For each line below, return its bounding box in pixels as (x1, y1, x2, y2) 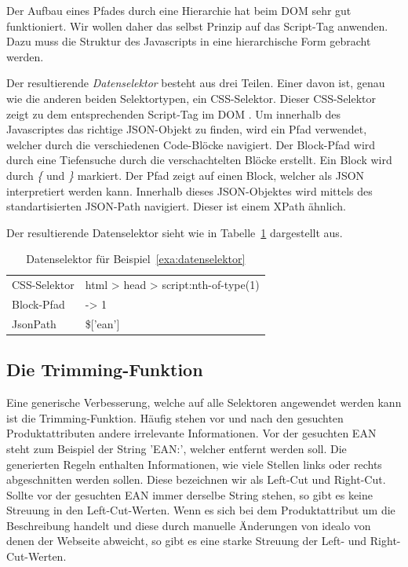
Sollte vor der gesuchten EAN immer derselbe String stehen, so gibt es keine (6, 486, 373, 503)
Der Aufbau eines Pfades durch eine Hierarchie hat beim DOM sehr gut (6, 2, 352, 18)
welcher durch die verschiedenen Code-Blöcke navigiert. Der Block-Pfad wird (6, 136, 376, 152)
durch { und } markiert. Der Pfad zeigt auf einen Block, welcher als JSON (6, 166, 365, 183)
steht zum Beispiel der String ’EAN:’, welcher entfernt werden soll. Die (6, 440, 347, 456)
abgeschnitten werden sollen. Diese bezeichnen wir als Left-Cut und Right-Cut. (6, 471, 386, 488)
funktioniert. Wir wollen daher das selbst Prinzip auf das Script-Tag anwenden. (6, 17, 388, 34)
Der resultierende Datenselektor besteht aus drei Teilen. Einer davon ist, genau (6, 75, 385, 91)
